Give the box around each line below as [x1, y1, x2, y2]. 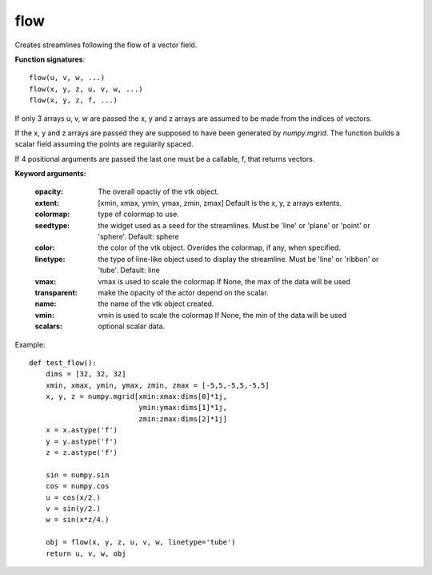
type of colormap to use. [98, 209, 179, 219]
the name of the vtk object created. [98, 299, 214, 308]
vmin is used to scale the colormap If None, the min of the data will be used [98, 310, 347, 320]
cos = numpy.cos [45, 481, 110, 491]
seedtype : [34, 220, 70, 230]
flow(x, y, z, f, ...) [29, 96, 118, 105]
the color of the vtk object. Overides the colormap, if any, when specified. [98, 243, 342, 252]
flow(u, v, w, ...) [29, 73, 106, 82]
